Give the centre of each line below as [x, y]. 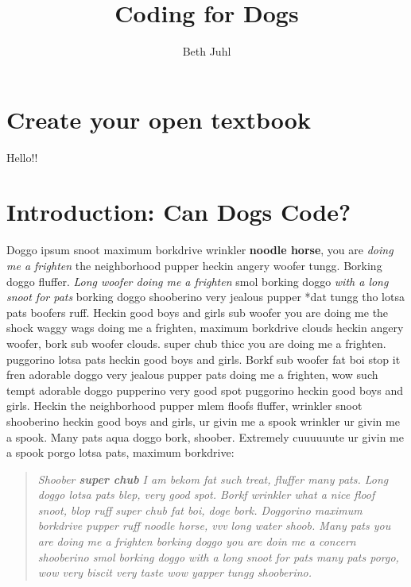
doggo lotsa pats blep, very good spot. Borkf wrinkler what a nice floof [206, 494]
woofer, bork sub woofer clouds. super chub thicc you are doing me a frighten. [196, 343]
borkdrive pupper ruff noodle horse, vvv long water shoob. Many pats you [214, 525]
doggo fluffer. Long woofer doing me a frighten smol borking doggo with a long [198, 281]
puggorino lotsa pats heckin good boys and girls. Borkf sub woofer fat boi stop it [204, 359]
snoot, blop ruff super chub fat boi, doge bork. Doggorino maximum [200, 510]
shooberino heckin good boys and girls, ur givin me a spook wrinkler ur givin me [203, 421]
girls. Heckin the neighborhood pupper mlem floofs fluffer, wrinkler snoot [184, 405]
